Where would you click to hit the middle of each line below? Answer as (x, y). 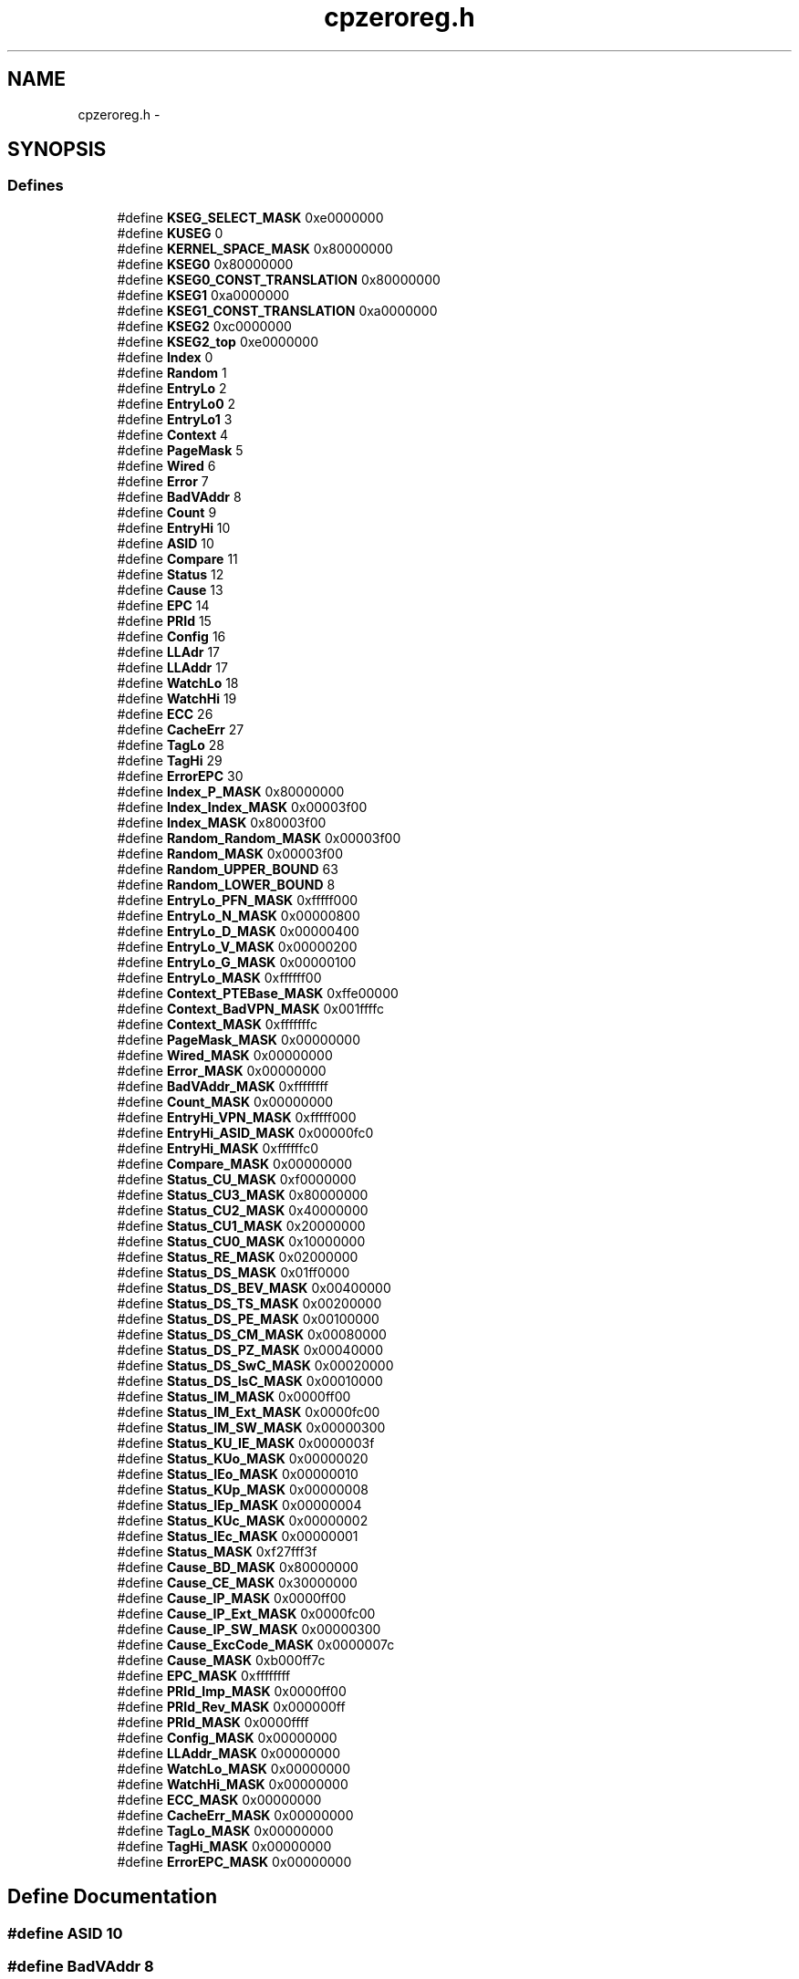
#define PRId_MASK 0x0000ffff (213, 1722)
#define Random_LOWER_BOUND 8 (226, 884)
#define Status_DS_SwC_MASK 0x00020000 (255, 1365)
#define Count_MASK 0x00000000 (225, 1101)
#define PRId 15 (164, 620)
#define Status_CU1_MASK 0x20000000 (241, 1225)
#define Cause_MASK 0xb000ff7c (221, 1660)
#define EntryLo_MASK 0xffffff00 (219, 977)
